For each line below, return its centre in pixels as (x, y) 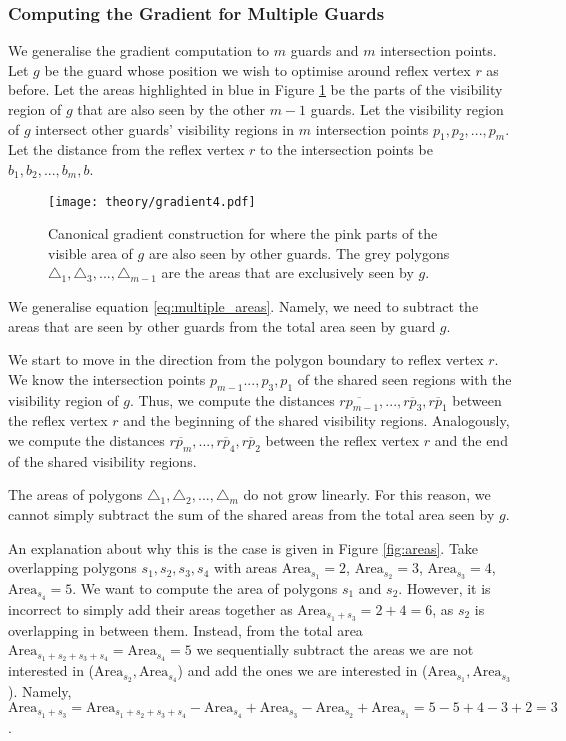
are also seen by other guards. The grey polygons (299, 252)
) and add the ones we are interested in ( (302, 670)
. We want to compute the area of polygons (205, 588)
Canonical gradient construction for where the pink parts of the (243, 233)
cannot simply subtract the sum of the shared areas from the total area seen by (251, 513)
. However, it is (444, 588)
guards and (324, 50)
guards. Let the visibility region (407, 109)
